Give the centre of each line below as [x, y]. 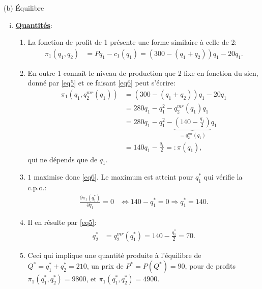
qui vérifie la [223, 177]
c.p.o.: [37, 187]
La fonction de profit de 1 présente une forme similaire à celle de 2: [132, 42]
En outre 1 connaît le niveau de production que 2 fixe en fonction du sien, [143, 73]
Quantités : [34, 25]
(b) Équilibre [24, 8]
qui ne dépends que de [63, 159]
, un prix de [105, 266]
